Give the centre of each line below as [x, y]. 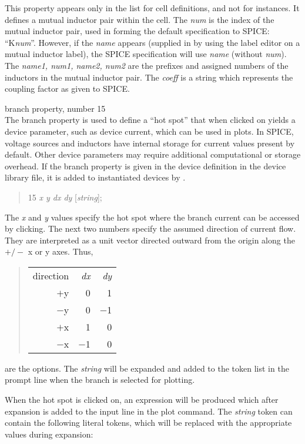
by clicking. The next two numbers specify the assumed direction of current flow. [150, 228]
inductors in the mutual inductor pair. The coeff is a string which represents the [149, 77]
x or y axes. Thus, [61, 251]
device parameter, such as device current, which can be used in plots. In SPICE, [149, 131]
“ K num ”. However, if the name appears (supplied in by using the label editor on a [152, 42]
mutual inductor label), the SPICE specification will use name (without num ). [146, 54]
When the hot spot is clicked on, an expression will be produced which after [142, 400]
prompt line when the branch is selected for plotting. [100, 380]
